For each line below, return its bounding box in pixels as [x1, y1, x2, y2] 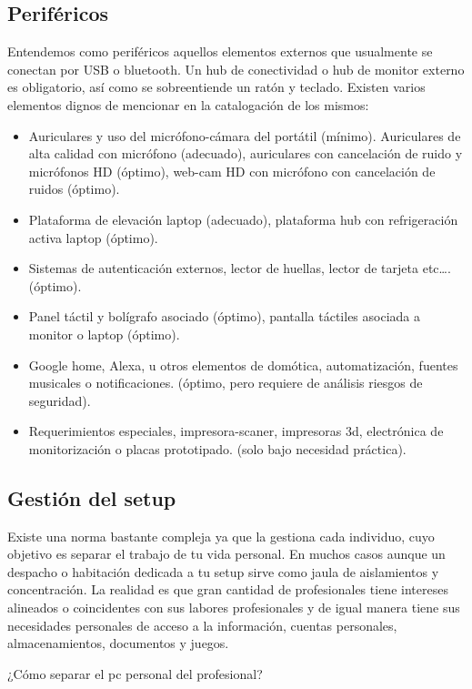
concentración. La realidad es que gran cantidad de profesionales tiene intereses [7, 580, 448, 599]
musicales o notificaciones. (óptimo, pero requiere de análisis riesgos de [28, 373, 423, 392]
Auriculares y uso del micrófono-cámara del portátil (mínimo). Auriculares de [28, 126, 461, 145]
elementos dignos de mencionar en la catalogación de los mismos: [7, 95, 369, 114]
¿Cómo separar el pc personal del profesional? [7, 664, 263, 683]
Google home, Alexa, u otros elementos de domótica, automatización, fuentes [28, 355, 458, 374]
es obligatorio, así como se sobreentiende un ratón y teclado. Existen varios [7, 77, 426, 96]
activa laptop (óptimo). [28, 228, 158, 247]
